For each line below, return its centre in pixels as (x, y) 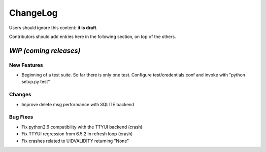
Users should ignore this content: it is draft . (53, 28)
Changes (20, 95)
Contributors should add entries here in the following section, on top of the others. (93, 37)
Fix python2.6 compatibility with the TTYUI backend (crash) (82, 127)
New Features (26, 65)
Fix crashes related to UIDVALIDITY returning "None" (75, 141)
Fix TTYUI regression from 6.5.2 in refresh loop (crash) (77, 134)
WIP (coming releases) (45, 51)
